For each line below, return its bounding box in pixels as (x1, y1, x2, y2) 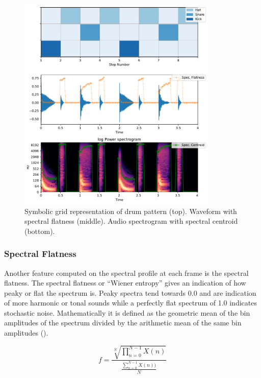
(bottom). (24, 225, 55, 236)
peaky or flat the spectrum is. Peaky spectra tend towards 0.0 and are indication (4, 287, 256, 298)
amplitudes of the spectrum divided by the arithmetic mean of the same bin (4, 317, 242, 328)
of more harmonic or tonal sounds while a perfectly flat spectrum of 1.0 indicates (4, 297, 257, 308)
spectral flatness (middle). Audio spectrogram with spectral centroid (24, 216, 238, 226)
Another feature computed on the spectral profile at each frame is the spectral (4, 267, 249, 278)
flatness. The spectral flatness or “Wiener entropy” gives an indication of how (4, 277, 246, 288)
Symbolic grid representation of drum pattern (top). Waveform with (24, 205, 237, 216)
